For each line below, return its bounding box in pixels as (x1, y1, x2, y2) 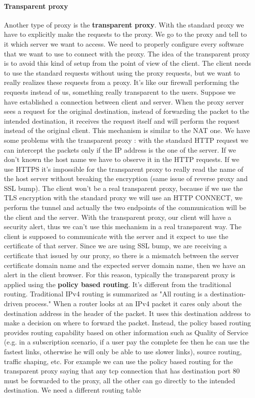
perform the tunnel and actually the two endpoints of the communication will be (4, 202, 247, 212)
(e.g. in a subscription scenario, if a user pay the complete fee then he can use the (4, 337, 250, 347)
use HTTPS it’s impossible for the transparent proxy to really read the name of (4, 163, 244, 174)
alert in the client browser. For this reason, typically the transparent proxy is (4, 269, 235, 280)
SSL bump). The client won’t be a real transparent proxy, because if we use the (4, 183, 243, 193)
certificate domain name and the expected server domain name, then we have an (4, 260, 246, 270)
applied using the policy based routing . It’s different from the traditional (4, 279, 231, 289)
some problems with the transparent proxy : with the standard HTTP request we (4, 134, 249, 145)
